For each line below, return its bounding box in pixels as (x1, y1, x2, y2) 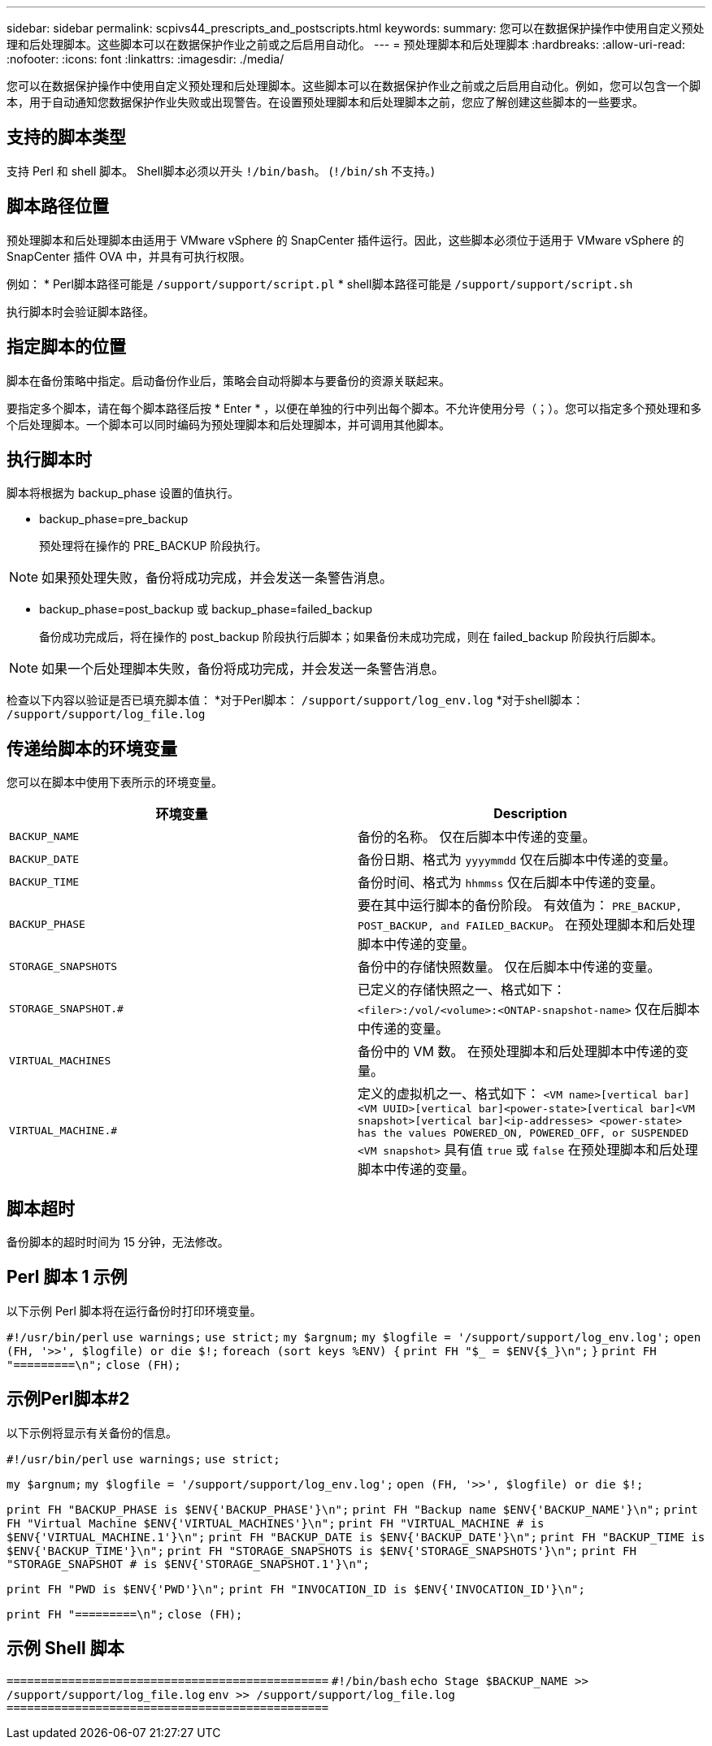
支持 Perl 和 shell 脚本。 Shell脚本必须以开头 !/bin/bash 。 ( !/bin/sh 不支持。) (7, 163, 436, 178)
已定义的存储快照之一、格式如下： (358, 981, 567, 999)
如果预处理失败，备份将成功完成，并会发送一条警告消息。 (41, 570, 393, 587)
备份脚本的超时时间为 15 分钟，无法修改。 (7, 1235, 229, 1250)
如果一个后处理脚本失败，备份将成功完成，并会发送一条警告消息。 (41, 661, 445, 678)
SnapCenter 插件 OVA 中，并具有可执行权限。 (7, 249, 251, 263)
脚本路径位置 (7, 196, 109, 217)
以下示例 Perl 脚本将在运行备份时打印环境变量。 (7, 1303, 262, 1318)
